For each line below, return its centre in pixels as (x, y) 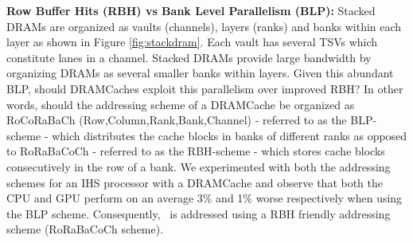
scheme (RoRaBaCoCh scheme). (85, 229)
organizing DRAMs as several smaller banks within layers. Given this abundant (200, 73)
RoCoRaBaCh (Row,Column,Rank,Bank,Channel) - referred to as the (177, 120)
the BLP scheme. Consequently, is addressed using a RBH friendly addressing (199, 213)
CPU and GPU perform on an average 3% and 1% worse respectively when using (205, 198)
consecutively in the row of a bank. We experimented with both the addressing (199, 166)
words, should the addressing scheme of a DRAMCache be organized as (181, 104)
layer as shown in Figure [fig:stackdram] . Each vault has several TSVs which (192, 42)
